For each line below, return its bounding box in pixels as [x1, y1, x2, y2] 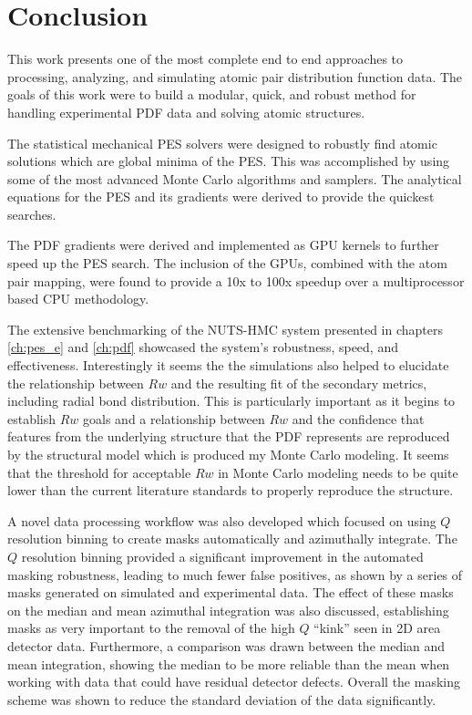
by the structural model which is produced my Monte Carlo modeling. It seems [7, 445, 449, 463]
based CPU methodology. [7, 289, 149, 308]
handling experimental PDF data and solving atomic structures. [7, 102, 365, 121]
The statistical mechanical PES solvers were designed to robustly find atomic [7, 133, 437, 152]
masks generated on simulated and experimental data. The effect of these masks [7, 583, 454, 602]
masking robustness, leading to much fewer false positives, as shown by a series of [7, 565, 463, 584]
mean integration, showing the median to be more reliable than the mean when [7, 654, 450, 673]
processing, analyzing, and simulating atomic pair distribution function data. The [7, 67, 463, 86]
